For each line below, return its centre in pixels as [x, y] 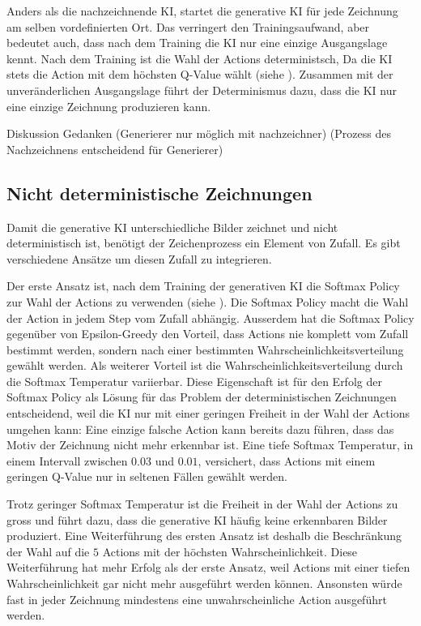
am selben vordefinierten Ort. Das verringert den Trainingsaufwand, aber [188, 26]
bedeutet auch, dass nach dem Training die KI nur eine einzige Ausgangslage [197, 43]
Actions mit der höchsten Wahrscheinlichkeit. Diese [230, 551]
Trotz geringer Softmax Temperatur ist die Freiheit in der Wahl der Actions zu [202, 504]
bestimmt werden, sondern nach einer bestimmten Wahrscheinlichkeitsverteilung [205, 349]
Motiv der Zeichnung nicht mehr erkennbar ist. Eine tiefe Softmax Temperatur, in [210, 445]
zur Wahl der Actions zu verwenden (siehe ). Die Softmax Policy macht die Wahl [208, 301]
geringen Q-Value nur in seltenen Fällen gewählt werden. [147, 476]
